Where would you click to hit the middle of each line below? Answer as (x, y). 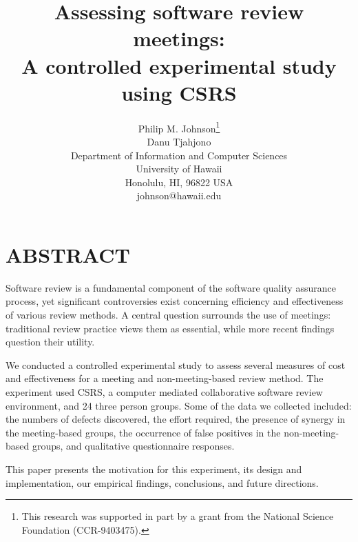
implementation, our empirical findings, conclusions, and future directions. (162, 482)
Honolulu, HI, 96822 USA (179, 182)
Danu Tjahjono (179, 141)
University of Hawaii (179, 169)
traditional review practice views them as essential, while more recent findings (170, 328)
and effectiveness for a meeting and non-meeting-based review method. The (165, 378)
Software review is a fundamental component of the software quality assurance (171, 287)
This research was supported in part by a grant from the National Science (178, 516)
